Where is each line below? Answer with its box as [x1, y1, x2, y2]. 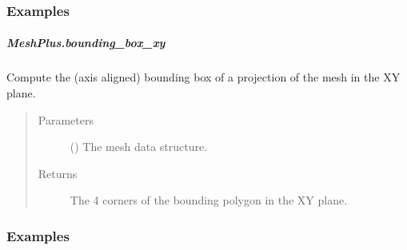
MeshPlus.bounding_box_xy [6, 34, 166, 51]
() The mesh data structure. [70, 138, 208, 155]
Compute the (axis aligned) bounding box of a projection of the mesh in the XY [6, 69, 401, 85]
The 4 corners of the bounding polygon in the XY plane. [70, 192, 348, 208]
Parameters [38, 111, 94, 128]
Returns [38, 165, 78, 181]
